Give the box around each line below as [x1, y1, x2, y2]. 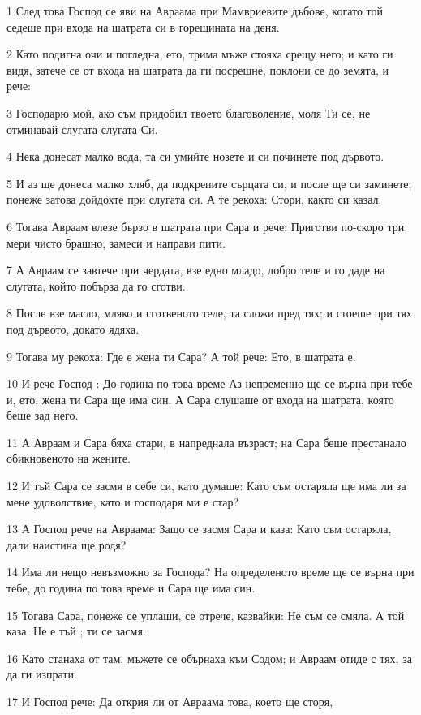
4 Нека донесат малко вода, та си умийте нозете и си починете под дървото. [6, 148, 384, 165]
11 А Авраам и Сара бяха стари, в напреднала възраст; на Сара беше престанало [6, 433, 406, 450]
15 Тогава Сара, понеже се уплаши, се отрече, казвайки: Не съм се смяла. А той [6, 606, 405, 623]
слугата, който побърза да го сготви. [6, 277, 186, 294]
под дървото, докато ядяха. [6, 320, 140, 337]
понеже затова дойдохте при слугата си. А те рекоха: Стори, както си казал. [6, 191, 382, 208]
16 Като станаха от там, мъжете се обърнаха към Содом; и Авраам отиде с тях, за [6, 649, 412, 666]
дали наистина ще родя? [6, 536, 127, 553]
